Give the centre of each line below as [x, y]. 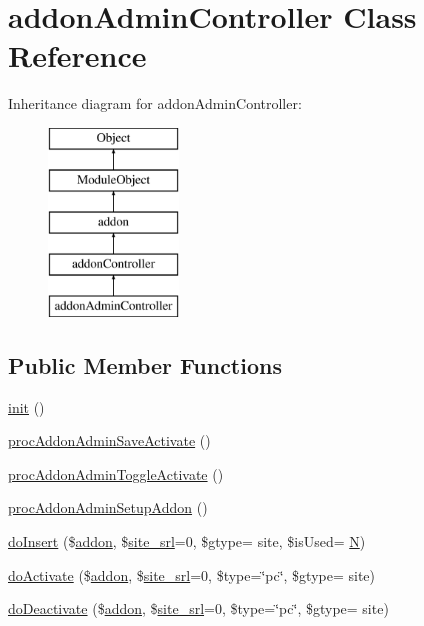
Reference [77, 55]
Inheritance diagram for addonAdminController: [155, 103]
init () [26, 406]
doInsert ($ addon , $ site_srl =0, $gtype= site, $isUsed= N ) [187, 541]
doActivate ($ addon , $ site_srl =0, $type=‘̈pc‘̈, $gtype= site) [192, 574]
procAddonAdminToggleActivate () [116, 473]
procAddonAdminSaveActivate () [109, 440]
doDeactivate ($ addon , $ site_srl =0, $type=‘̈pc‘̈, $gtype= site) [198, 608]
